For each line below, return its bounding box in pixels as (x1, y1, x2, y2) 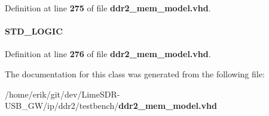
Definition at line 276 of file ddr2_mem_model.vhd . (5, 48, 211, 60)
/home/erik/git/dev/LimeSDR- (5, 87, 120, 100)
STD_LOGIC (5, 25, 63, 37)
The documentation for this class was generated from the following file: (5, 67, 265, 80)
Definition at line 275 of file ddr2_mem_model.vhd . (5, 2, 211, 14)
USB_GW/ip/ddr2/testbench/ (5, 99, 119, 112)
